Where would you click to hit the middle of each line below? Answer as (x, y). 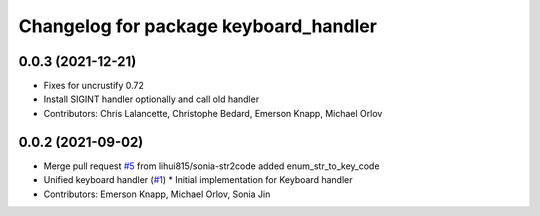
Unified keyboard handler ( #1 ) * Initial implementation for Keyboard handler (198, 180)
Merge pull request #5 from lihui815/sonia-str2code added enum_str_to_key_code (211, 166)
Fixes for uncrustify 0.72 (94, 86)
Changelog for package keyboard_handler (197, 26)
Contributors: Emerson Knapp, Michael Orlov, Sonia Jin (157, 194)
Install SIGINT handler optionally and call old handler (151, 99)
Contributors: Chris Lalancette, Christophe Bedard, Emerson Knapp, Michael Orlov (213, 113)
